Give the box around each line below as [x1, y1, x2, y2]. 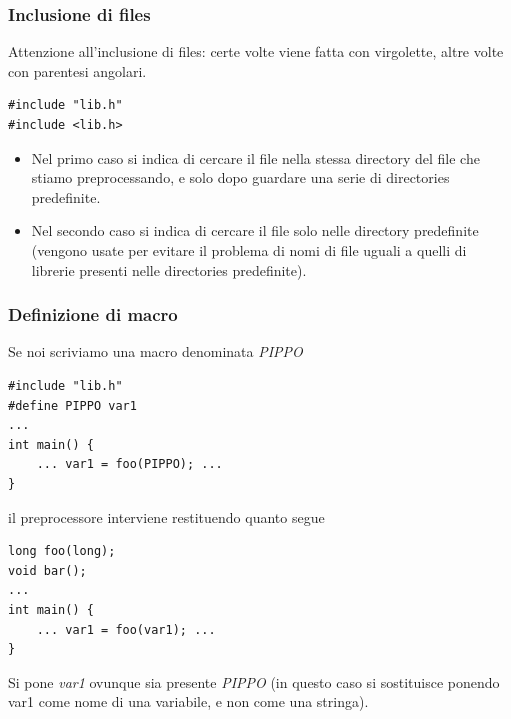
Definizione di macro [8, 302, 178, 327]
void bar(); [8, 563, 87, 578]
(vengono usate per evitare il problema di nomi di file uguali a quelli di [31, 239, 467, 260]
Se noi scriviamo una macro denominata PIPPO [8, 341, 303, 362]
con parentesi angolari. [8, 60, 147, 81]
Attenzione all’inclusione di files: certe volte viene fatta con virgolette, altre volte [8, 41, 504, 62]
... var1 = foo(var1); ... [36, 622, 216, 637]
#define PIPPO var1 [8, 398, 137, 413]
